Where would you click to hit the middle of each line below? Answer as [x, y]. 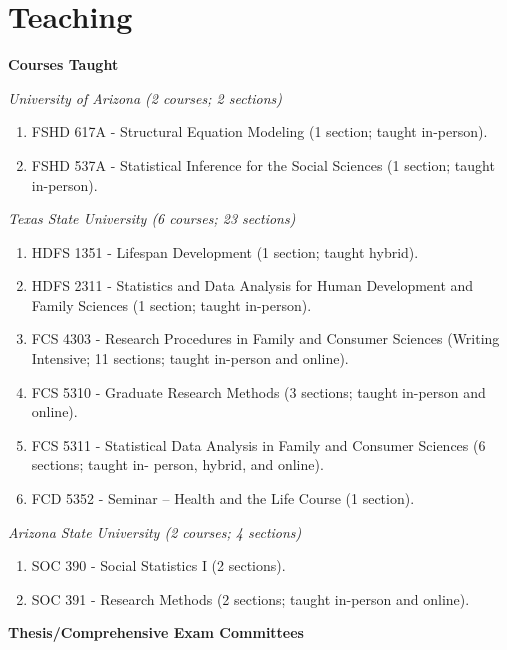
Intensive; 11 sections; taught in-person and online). [190, 358]
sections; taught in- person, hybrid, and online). [177, 464]
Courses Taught [63, 64]
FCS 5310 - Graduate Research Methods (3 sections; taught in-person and [258, 391]
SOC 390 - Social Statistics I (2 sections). [158, 565]
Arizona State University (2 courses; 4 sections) [155, 531]
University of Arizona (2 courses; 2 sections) [145, 97]
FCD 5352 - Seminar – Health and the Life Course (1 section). [223, 498]
